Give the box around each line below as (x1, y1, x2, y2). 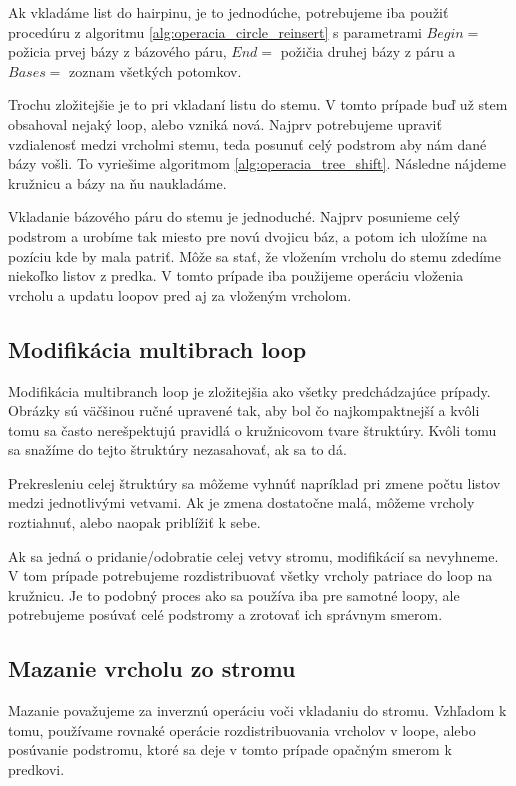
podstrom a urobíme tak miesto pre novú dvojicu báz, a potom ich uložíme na (8, 225, 487, 246)
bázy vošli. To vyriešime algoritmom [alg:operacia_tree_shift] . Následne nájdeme (8, 153, 506, 174)
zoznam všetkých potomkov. (69, 60, 242, 81)
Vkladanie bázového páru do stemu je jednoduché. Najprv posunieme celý (8, 206, 461, 227)
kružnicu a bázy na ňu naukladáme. (8, 172, 227, 193)
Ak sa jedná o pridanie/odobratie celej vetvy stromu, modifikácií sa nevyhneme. (8, 545, 499, 566)
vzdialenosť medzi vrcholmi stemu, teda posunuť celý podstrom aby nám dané (8, 133, 487, 154)
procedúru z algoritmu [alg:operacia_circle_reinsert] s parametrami (8, 21, 422, 42)
